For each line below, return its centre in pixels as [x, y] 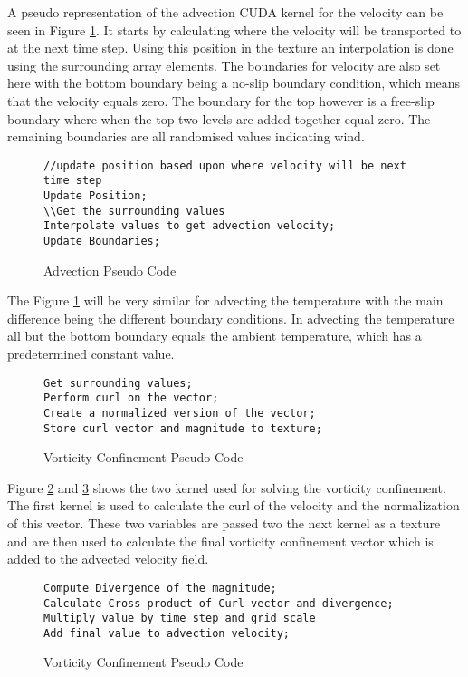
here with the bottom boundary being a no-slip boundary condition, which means [234, 83]
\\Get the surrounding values [134, 211]
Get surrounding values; [118, 383]
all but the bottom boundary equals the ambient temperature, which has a [215, 336]
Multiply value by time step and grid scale [180, 619]
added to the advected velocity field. [108, 559]
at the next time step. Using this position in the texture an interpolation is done [230, 48]
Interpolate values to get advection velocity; [190, 226]
